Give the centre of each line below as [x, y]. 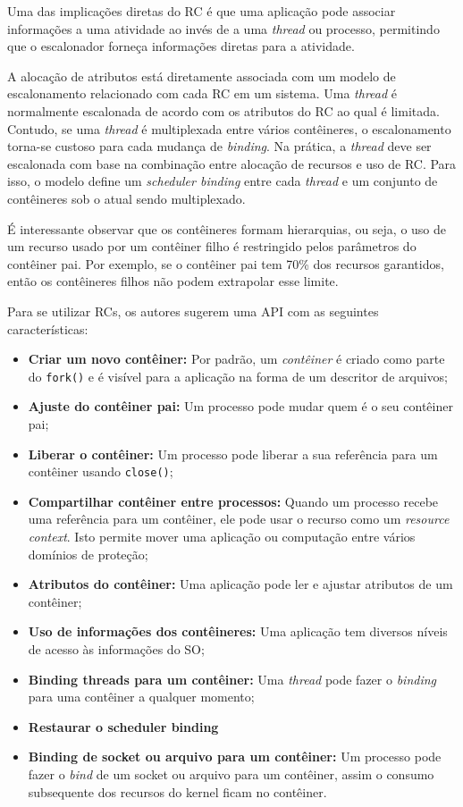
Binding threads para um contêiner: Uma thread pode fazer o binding [232, 679]
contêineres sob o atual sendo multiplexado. [126, 198]
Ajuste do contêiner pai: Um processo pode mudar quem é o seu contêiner [240, 406]
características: [48, 328]
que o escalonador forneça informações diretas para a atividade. [181, 46]
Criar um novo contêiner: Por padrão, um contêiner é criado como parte [236, 359]
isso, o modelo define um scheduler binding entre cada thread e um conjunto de [223, 181]
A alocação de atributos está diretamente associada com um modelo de [202, 76]
